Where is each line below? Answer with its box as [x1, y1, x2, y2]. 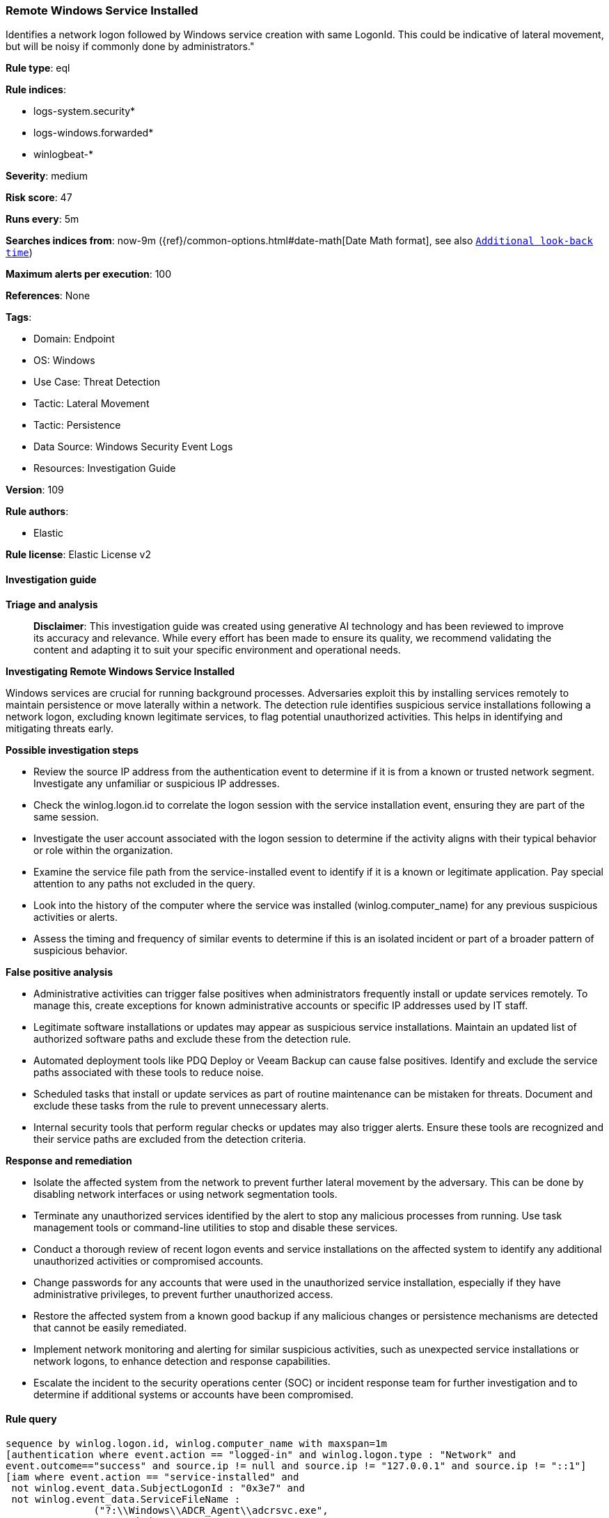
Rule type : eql [6, 62, 70, 74]
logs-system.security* [33, 105, 136, 118]
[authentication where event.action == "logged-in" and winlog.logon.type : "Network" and [6, 1448, 516, 1460]
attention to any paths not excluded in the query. [33, 877, 255, 890]
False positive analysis [6, 965, 113, 978]
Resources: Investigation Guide [33, 462, 176, 475]
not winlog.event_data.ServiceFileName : [11, 1493, 241, 1505]
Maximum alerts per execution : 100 [6, 268, 172, 280]
